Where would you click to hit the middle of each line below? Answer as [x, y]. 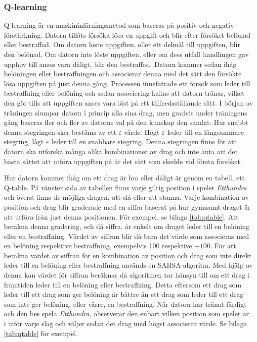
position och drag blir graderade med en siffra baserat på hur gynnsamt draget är [127, 206]
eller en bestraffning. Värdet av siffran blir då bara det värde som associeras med [127, 236]
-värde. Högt [141, 132]
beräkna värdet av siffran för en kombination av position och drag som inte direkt [128, 255]
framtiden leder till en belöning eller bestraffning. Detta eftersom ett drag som [123, 284]
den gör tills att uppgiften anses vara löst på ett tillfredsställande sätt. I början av [128, 102]
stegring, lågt [24, 142]
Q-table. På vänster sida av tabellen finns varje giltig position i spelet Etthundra [126, 187]
